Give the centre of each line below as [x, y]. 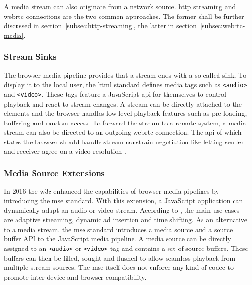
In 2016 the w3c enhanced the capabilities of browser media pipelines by [111, 191]
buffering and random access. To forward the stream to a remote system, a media [125, 122]
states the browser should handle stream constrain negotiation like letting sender [124, 141]
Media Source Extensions [54, 172]
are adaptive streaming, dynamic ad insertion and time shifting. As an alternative [126, 220]
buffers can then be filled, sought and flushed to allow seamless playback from [120, 258]
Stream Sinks [30, 57]
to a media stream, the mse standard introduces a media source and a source [118, 229]
